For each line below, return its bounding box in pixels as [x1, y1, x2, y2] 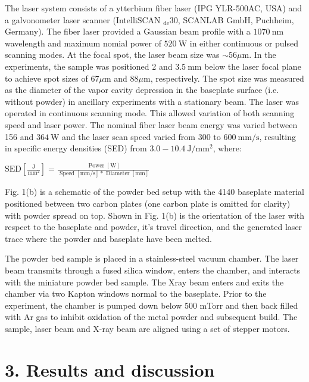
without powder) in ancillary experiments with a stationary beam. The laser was [5, 95, 299, 107]
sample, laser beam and [5, 322, 90, 334]
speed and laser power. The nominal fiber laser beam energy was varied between [5, 118, 298, 131]
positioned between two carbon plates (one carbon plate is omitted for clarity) [5, 197, 291, 209]
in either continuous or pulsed [189, 36, 299, 49]
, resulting [259, 130, 296, 142]
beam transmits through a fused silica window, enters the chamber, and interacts [5, 263, 301, 276]
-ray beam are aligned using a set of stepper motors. [99, 322, 290, 334]
